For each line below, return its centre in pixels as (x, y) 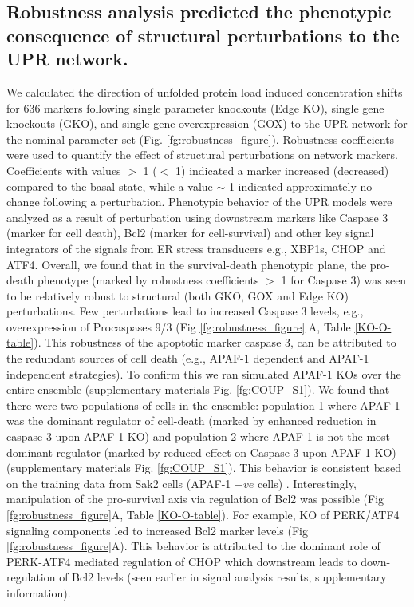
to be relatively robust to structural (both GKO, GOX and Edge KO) (177, 295)
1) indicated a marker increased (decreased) (282, 170)
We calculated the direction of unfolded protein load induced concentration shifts (205, 91)
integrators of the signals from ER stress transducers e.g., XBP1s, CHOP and (196, 248)
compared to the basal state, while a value (110, 186)
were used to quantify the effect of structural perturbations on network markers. (203, 155)
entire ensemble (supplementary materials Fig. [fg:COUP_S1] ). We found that (198, 389)
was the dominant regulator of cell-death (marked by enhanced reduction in (191, 421)
